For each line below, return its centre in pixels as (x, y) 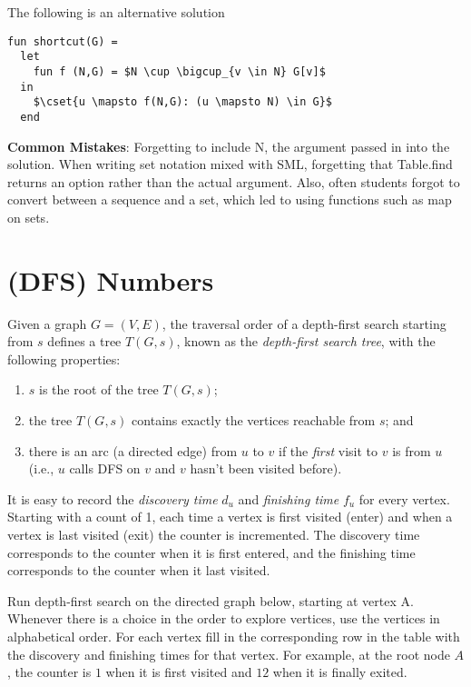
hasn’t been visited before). (266, 468)
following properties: (64, 358)
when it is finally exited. (340, 672)
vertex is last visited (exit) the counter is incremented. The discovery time (214, 534)
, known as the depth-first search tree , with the (306, 341)
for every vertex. (404, 498)
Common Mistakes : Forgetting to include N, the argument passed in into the (229, 146)
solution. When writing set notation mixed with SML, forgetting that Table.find (230, 164)
